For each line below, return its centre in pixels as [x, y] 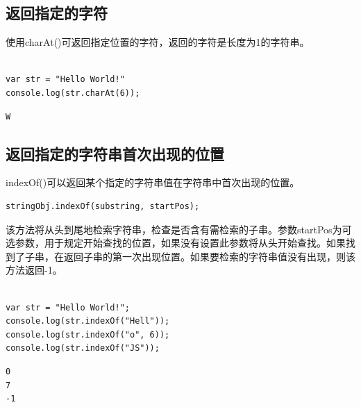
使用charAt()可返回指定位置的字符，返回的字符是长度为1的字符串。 [158, 42]
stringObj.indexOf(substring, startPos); [103, 206]
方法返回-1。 [34, 270]
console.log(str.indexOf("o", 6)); [88, 334]
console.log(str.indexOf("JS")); [83, 348]
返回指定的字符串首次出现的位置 [115, 153]
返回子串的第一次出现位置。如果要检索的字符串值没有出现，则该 [209, 256]
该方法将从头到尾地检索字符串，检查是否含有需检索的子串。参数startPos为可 [179, 229]
